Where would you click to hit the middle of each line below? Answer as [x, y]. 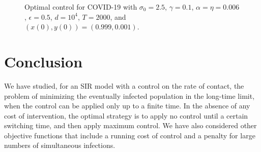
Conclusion [43, 61]
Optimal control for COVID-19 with [81, 7]
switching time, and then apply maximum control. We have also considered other [130, 125]
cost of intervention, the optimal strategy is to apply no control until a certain [126, 115]
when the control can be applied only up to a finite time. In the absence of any [127, 106]
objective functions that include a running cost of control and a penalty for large [130, 135]
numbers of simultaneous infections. [60, 145]
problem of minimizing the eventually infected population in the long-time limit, [129, 96]
